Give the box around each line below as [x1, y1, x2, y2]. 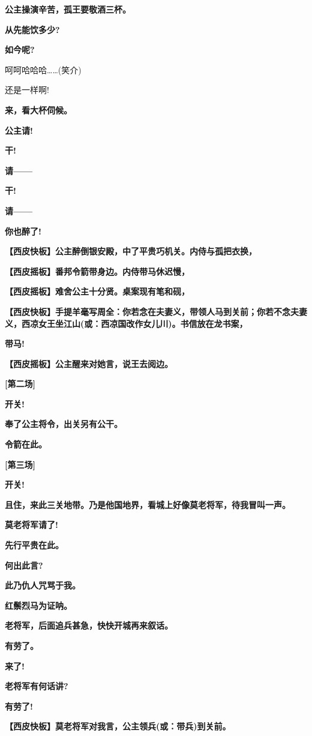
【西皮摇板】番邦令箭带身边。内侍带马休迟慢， [5, 265, 190, 277]
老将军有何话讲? [5, 680, 68, 692]
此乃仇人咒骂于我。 [5, 579, 80, 591]
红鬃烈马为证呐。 [5, 599, 72, 611]
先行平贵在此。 [5, 539, 64, 551]
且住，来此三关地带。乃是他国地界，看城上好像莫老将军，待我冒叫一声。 [5, 498, 290, 510]
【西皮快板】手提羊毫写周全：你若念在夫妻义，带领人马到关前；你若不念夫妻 [5, 305, 307, 317]
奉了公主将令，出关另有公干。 [5, 417, 122, 430]
